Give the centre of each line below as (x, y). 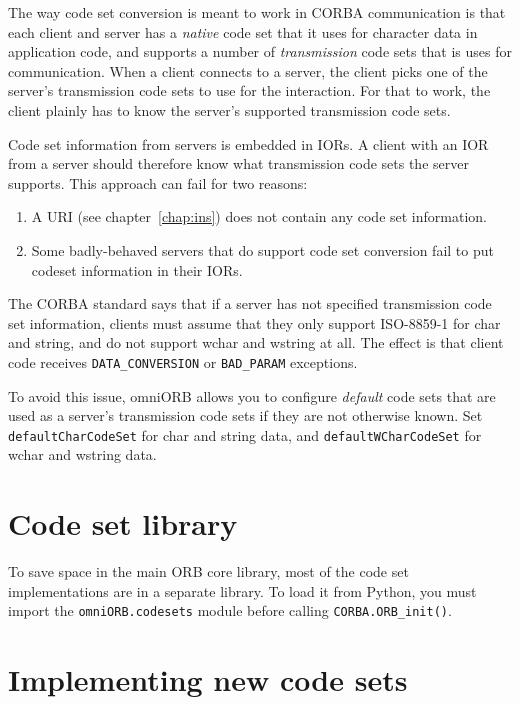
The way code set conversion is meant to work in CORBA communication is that (257, 12)
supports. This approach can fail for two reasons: (158, 182)
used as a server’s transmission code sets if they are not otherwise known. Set (245, 415)
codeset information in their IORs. (137, 269)
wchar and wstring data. (82, 454)
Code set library (123, 523)
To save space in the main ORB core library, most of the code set (208, 571)
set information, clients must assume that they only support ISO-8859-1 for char (254, 322)
